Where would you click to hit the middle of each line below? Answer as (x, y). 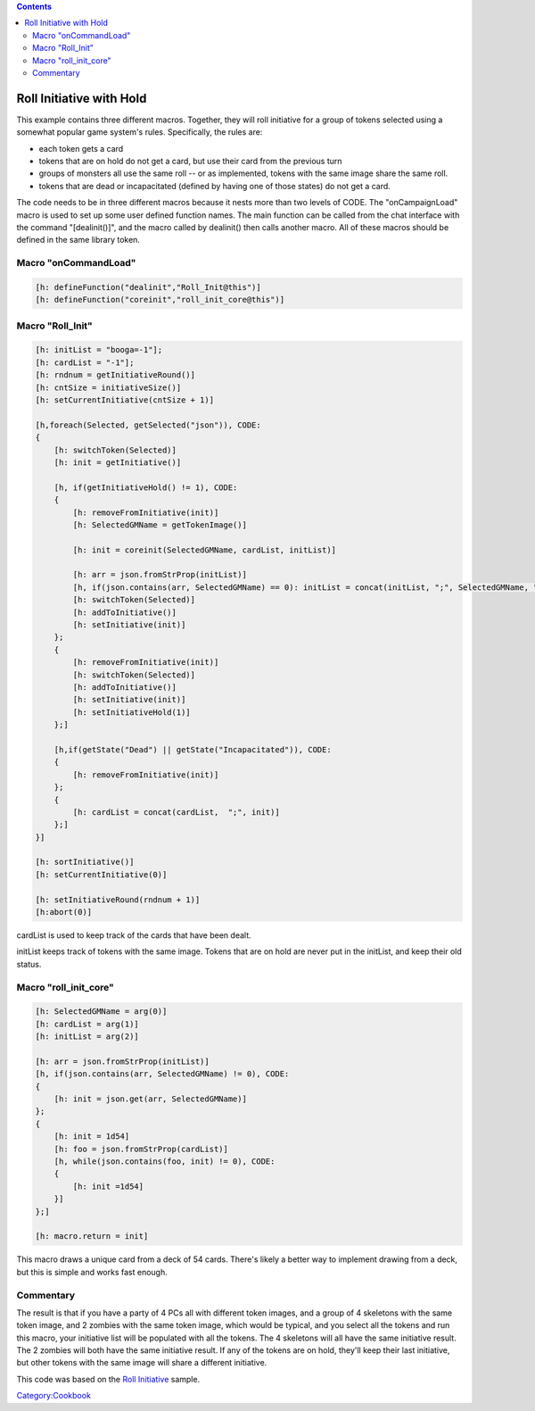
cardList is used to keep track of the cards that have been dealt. (134, 935)
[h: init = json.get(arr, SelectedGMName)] (150, 1099)
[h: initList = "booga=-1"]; (99, 350)
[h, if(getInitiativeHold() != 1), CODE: (146, 487)
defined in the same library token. (78, 240)
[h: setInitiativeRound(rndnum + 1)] (118, 900)
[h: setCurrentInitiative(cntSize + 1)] (124, 400)
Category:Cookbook (53, 1396)
